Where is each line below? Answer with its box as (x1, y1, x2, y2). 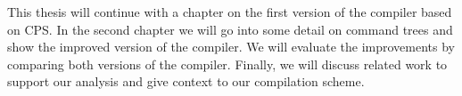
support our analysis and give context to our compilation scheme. (7, 72, 365, 91)
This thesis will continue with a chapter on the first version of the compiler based (7, 3, 452, 20)
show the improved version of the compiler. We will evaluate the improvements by (7, 37, 456, 56)
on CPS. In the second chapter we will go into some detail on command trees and (7, 20, 453, 38)
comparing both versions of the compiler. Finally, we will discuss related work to (7, 54, 448, 73)
